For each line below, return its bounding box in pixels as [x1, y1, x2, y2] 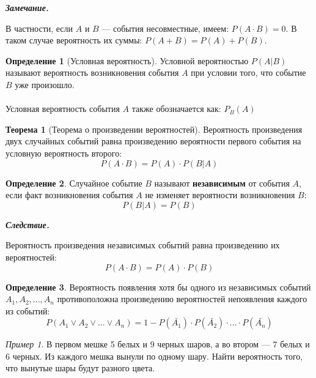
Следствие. [6, 218, 50, 231]
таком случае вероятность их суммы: [6, 34, 142, 46]
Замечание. [6, 1, 49, 13]
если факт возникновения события [6, 188, 133, 201]
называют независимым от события [154, 176, 290, 189]
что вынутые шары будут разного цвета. [6, 361, 155, 374]
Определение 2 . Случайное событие [6, 176, 142, 189]
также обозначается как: [131, 102, 221, 115]
